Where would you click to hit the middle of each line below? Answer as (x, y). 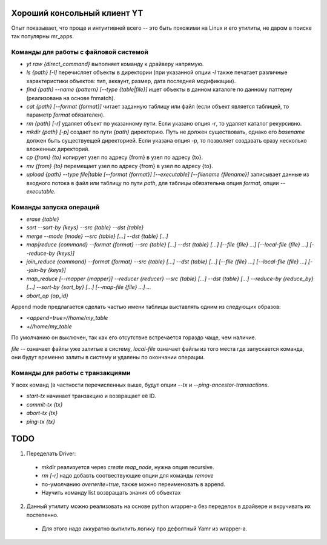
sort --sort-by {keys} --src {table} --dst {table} (85, 228)
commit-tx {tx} (45, 404)
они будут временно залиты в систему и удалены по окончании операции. (108, 357)
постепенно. (42, 515)
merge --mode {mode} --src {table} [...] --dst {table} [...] (97, 236)
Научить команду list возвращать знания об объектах (111, 493)
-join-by (36, 270)
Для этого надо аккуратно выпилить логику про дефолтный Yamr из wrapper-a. (144, 529)
